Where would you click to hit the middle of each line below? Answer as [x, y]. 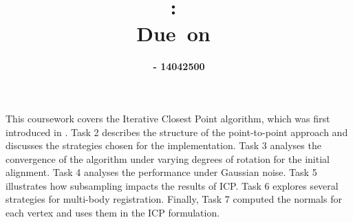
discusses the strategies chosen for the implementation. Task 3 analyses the [163, 145]
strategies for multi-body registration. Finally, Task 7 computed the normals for [174, 199]
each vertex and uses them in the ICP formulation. [113, 213]
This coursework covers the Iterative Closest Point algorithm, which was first [168, 118]
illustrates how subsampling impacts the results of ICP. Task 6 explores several [172, 185]
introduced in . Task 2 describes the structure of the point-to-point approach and [177, 132]
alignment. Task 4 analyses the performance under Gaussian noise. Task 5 [161, 172]
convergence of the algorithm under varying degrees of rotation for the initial [168, 158]
